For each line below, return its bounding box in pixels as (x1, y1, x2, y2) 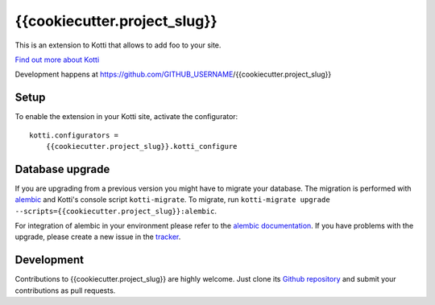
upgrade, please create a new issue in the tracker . (14, 232, 181, 241)
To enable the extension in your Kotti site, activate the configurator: (14, 112, 238, 122)
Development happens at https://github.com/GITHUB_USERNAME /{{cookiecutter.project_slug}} (14, 69, 332, 80)
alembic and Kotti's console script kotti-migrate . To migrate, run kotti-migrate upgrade (14, 195, 330, 204)
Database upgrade (14, 162, 110, 176)
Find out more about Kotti (14, 55, 100, 64)
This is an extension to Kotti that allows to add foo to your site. (14, 40, 222, 50)
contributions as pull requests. (14, 286, 116, 295)
